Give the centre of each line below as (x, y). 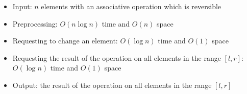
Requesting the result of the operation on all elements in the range (117, 57)
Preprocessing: (35, 23)
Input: (22, 6)
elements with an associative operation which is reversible (131, 6)
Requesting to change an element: (65, 41)
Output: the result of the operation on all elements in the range (112, 85)
